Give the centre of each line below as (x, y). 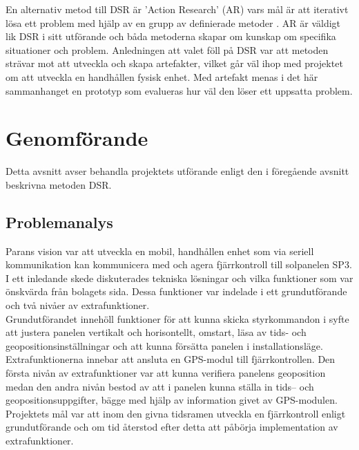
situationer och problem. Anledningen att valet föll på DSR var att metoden (167, 49)
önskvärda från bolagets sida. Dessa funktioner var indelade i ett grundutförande (176, 291)
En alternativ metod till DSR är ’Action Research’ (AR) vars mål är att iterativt (177, 9)
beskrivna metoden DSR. (59, 184)
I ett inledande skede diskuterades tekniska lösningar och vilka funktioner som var (179, 278)
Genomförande (77, 138)
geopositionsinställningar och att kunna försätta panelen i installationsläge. (164, 345)
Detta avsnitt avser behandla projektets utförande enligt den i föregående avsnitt (177, 171)
